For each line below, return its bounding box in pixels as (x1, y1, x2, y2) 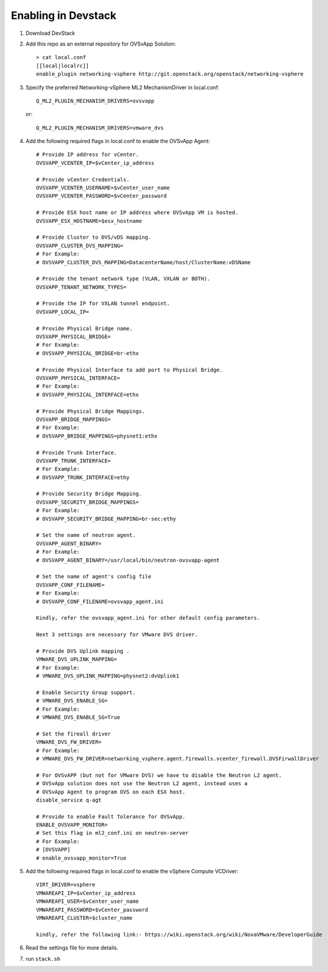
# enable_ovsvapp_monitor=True (36, 854, 127, 861)
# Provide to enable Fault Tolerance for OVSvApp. (36, 813, 186, 820)
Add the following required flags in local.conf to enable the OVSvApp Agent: (25, 138, 211, 145)
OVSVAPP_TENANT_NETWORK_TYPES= (36, 284, 127, 290)
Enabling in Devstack (11, 9, 117, 22)
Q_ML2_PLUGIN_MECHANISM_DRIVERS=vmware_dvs (36, 124, 164, 131)
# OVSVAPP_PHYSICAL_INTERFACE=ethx (36, 391, 139, 398)
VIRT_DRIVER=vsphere (36, 882, 96, 888)
